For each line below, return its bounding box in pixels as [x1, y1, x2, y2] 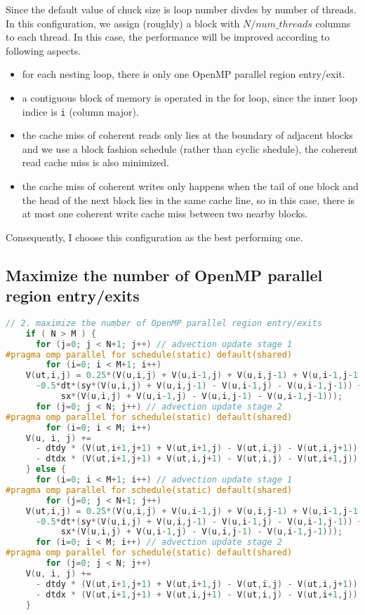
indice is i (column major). [22, 104, 139, 119]
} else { [25, 464, 66, 475]
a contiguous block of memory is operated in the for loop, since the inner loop [22, 90, 357, 104]
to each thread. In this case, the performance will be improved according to [6, 29, 330, 44]
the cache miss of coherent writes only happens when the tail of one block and [22, 179, 359, 193]
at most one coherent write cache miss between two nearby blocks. [22, 206, 308, 221]
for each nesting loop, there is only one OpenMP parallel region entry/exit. [22, 67, 345, 81]
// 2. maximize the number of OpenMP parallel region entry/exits [6, 318, 323, 328]
